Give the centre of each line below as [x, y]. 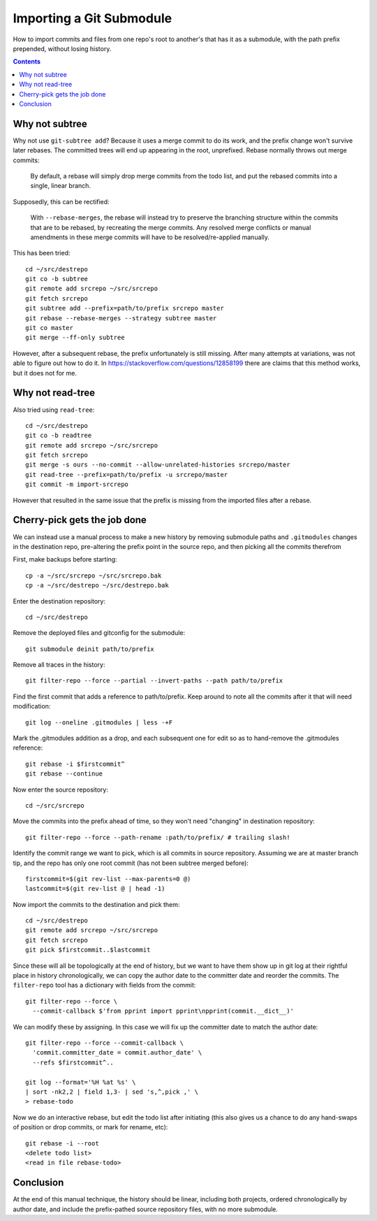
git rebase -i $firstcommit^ [75, 764]
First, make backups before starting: [65, 559]
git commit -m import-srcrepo [77, 485]
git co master [49, 328]
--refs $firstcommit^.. [73, 1062]
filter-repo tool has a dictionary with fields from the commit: [104, 985]
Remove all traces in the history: [59, 665]
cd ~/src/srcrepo [55, 805]
